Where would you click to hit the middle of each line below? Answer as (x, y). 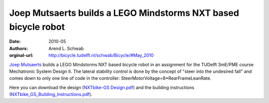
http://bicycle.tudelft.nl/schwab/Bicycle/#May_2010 (101, 55)
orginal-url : (21, 55)
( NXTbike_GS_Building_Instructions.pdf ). (51, 95)
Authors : (19, 48)
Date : (15, 42)
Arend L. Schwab (66, 48)
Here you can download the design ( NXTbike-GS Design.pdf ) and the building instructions (102, 87)
